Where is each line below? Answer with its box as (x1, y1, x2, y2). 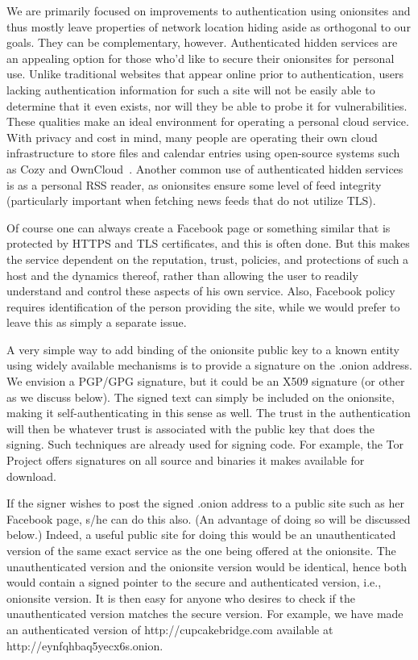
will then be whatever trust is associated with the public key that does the (6, 420, 375, 437)
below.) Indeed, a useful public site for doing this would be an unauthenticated (6, 526, 396, 543)
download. (6, 467, 56, 484)
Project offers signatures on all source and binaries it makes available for (6, 452, 365, 469)
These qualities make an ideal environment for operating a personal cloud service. (6, 113, 409, 130)
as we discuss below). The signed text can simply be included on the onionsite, (6, 388, 395, 405)
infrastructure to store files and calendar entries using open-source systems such (6, 144, 400, 161)
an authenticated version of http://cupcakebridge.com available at (6, 620, 333, 637)
